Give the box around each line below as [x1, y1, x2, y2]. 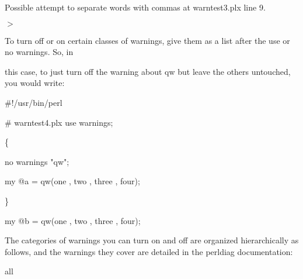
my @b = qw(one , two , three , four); [5, 214, 141, 226]
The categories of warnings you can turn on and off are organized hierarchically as [5, 234, 299, 246]
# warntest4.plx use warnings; [5, 116, 113, 128]
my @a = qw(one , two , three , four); [5, 175, 140, 187]
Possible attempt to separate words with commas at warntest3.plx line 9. [5, 1, 266, 13]
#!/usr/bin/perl [5, 96, 62, 108]
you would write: [5, 77, 65, 89]
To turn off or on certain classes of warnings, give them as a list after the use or [5, 34, 290, 46]
